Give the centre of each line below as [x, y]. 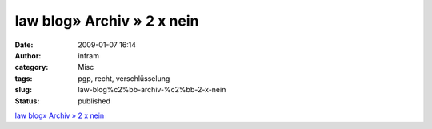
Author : [28, 55]
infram [89, 55]
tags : [24, 78]
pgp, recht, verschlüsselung [124, 78]
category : [32, 67]
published [94, 101]
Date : [24, 45]
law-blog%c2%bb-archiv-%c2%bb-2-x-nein [152, 90]
